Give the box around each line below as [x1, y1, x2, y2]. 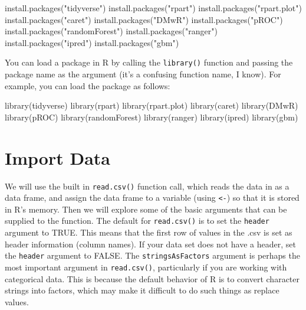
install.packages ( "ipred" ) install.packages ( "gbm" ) [5, 36, 179, 48]
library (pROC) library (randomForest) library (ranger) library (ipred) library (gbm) [5, 110, 298, 123]
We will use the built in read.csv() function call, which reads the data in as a [5, 180, 289, 192]
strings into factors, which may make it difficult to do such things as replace [5, 284, 279, 296]
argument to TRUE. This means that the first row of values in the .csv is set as [5, 226, 292, 239]
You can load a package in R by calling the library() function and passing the [5, 56, 293, 68]
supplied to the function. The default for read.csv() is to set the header [5, 214, 269, 227]
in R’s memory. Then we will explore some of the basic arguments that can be [5, 203, 287, 215]
